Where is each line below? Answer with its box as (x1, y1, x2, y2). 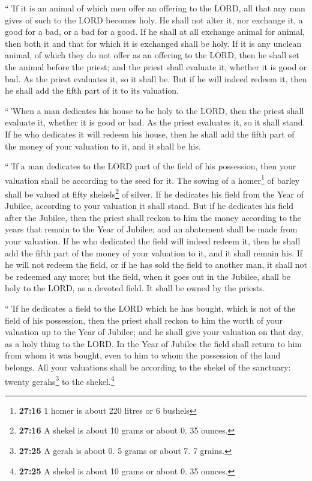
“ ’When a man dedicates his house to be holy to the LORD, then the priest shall (5, 104, 304, 116)
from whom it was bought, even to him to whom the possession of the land (5, 349, 281, 362)
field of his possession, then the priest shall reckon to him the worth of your (5, 313, 283, 326)
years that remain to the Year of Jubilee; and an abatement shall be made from (5, 223, 298, 235)
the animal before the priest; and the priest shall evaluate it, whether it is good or (5, 60, 307, 73)
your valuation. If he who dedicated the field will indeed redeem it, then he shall (5, 235, 301, 247)
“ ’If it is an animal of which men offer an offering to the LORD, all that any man (5, 2, 305, 14)
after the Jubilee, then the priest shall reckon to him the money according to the (5, 211, 301, 223)
